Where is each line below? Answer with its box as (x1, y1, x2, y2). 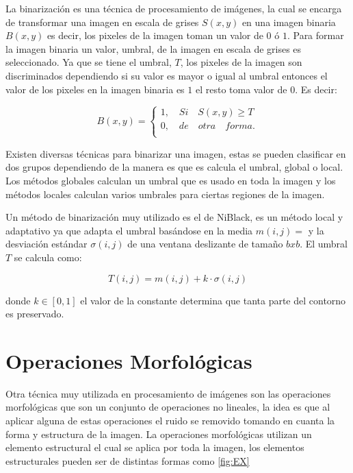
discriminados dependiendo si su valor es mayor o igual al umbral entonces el (5, 68, 328, 82)
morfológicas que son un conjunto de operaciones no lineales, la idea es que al (5, 400, 330, 414)
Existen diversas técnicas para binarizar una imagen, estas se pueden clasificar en (5, 146, 346, 160)
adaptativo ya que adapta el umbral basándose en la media (5, 223, 253, 237)
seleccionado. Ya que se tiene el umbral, (5, 55, 172, 69)
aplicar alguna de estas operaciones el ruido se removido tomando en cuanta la (5, 413, 335, 427)
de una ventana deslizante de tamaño (127, 236, 283, 251)
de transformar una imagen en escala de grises (5, 14, 199, 29)
